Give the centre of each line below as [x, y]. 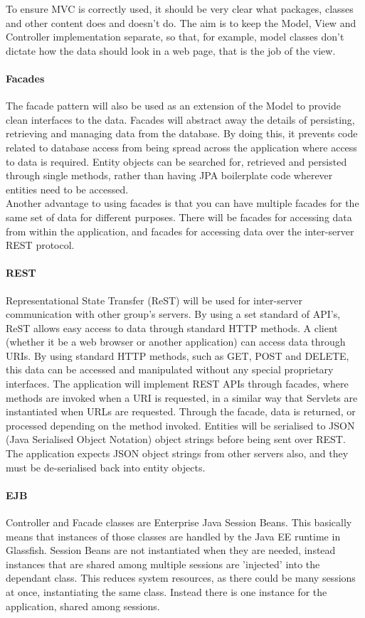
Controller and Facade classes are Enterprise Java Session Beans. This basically [179, 522]
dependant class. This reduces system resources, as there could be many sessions [181, 578]
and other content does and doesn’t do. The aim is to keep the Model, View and [181, 22]
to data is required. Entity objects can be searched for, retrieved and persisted [176, 161]
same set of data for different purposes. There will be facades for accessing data [179, 217]
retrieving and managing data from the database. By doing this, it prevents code [182, 133]
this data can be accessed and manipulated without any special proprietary [170, 369]
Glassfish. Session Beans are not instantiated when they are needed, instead [171, 550]
